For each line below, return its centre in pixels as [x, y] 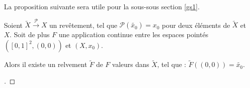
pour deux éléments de [196, 25]
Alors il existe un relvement [46, 64]
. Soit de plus [30, 34]
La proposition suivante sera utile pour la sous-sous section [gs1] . [102, 6]
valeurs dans [131, 64]
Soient [13, 25]
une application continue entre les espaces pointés [133, 34]
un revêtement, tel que [83, 25]
